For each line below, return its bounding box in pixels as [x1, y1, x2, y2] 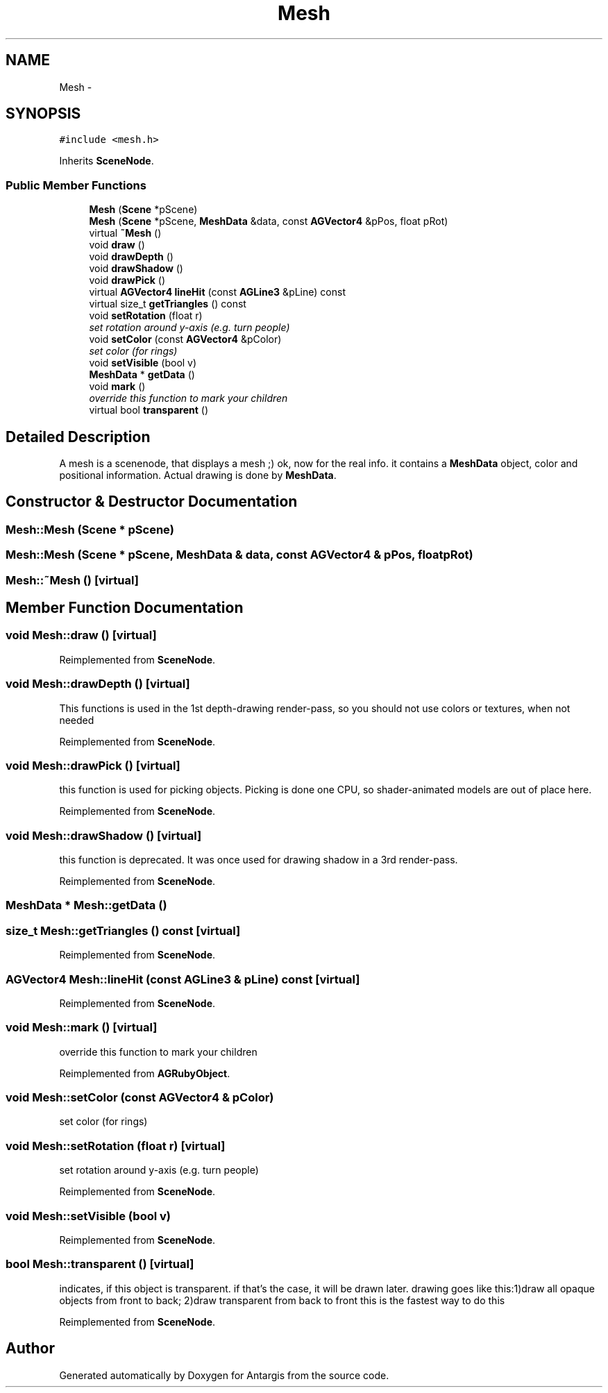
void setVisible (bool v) [89, 357, 197, 369]
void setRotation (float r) [89, 310, 203, 322]
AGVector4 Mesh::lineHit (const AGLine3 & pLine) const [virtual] [6, 972, 360, 986]
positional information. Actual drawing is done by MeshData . [59, 469, 337, 482]
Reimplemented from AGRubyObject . [59, 1067, 230, 1079]
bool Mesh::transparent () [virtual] [6, 1257, 194, 1272]
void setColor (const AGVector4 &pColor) [89, 333, 282, 346]
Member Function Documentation [6, 599, 244, 617]
